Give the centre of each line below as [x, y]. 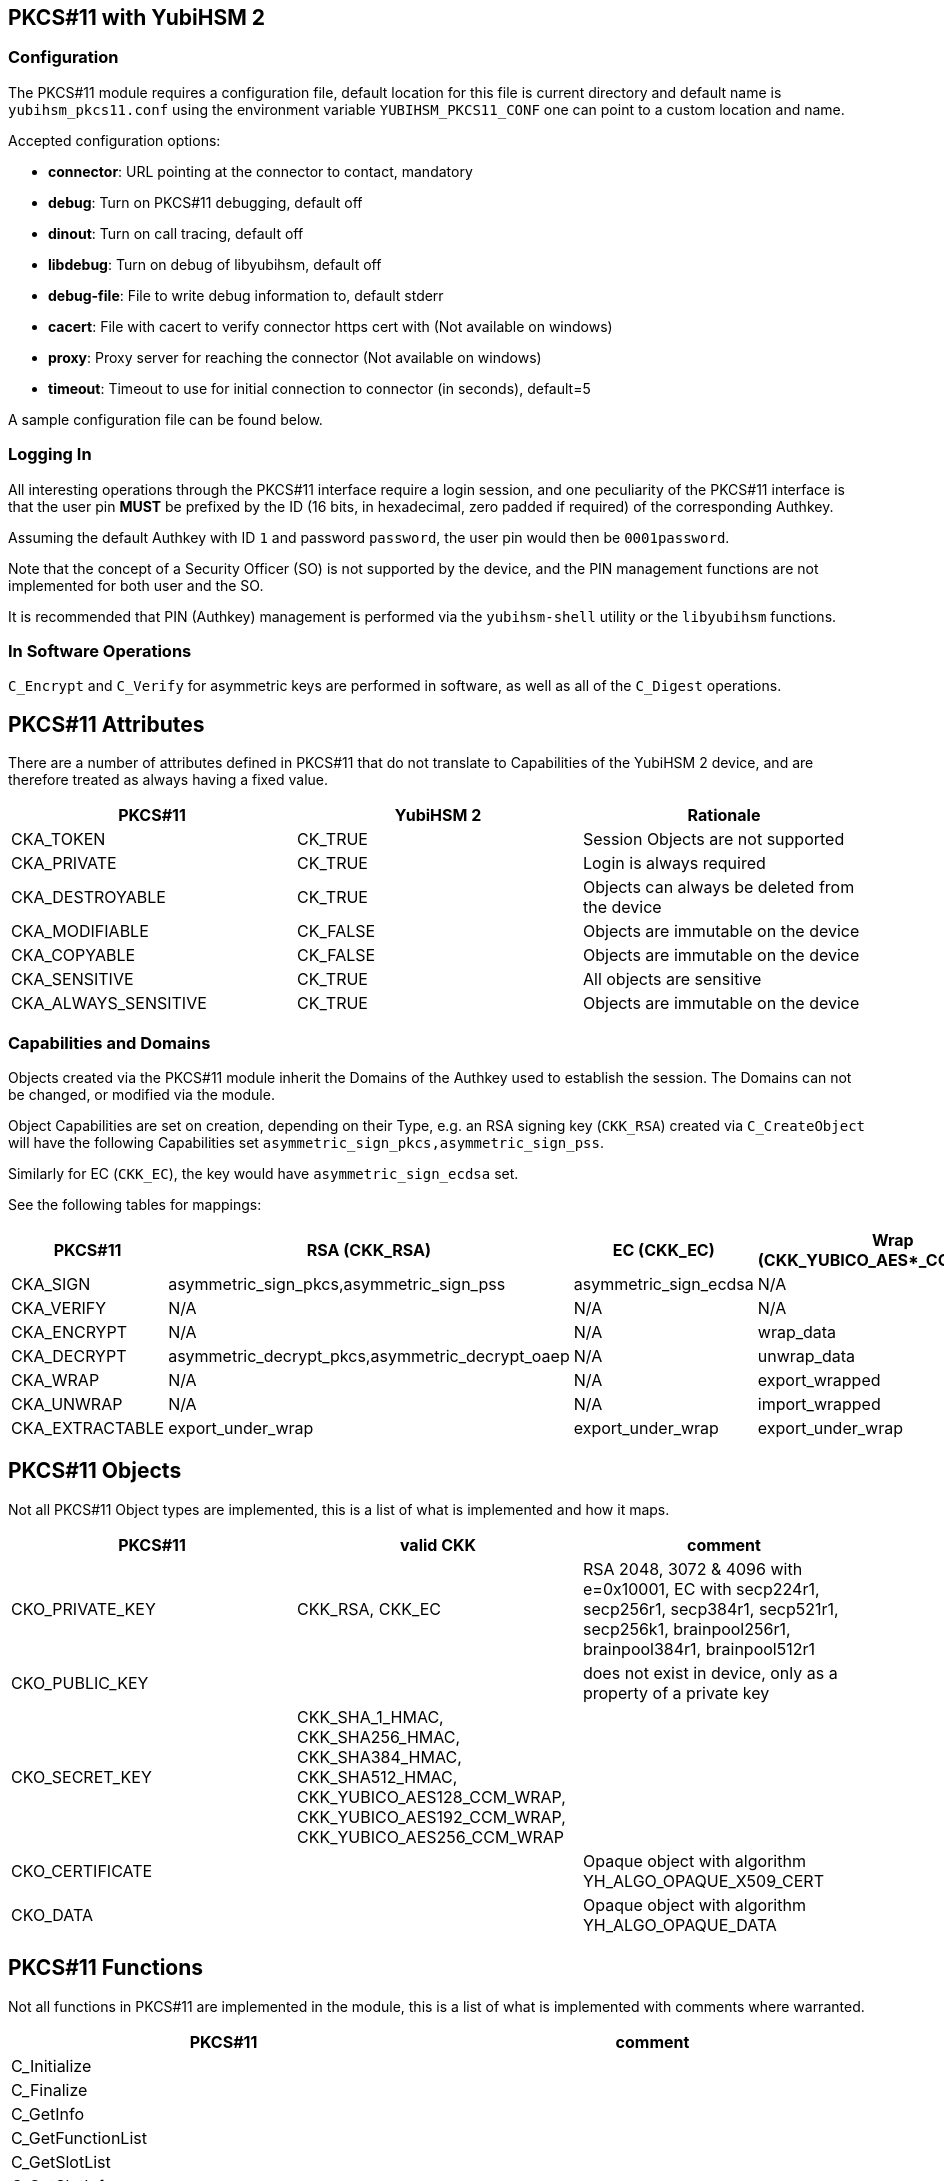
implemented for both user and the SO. [136, 585]
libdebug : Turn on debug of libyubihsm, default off [215, 264]
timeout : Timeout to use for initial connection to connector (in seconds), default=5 [319, 388]
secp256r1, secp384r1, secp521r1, [710, 1608]
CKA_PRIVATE [64, 863]
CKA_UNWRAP [67, 1403]
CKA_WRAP [55, 1379]
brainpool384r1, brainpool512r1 [698, 1648]
